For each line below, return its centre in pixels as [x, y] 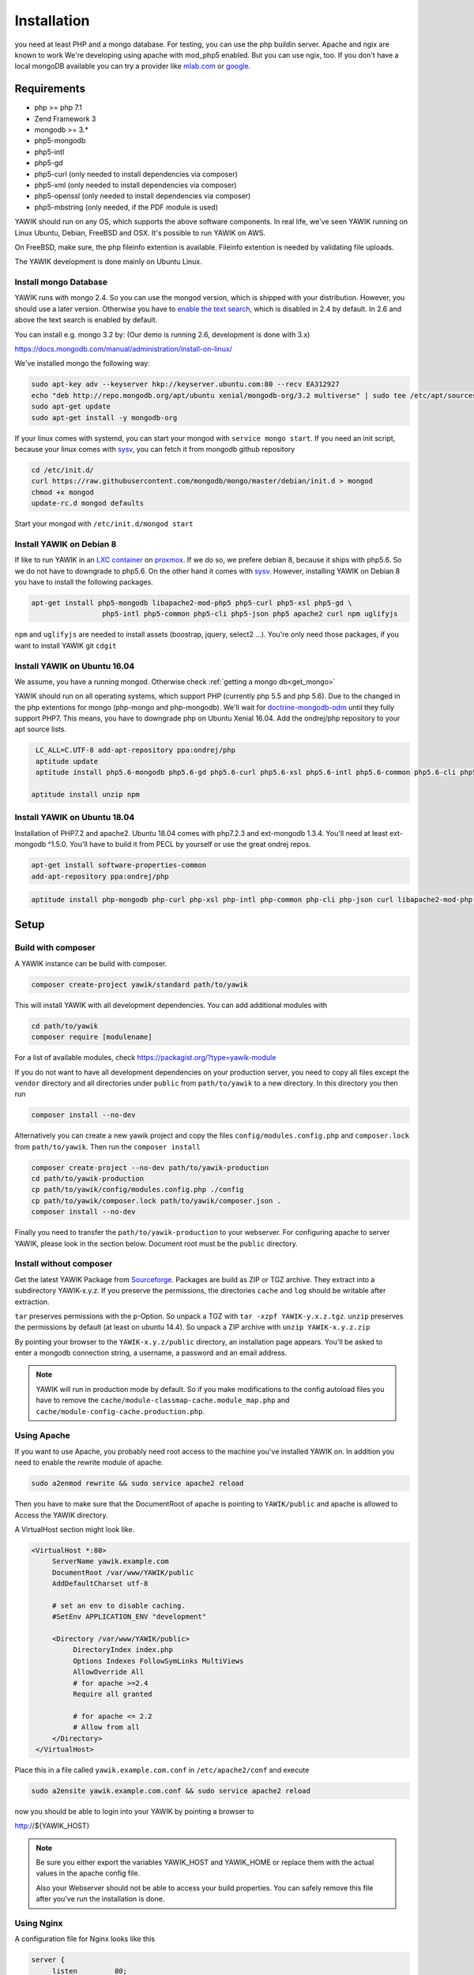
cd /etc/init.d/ [63, 470]
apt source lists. [41, 729]
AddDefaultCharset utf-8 [100, 1584]
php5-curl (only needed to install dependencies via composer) [136, 174]
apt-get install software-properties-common [119, 865]
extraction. [32, 1302]
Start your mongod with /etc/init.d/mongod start [104, 524]
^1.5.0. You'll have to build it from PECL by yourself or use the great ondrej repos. [179, 845]
